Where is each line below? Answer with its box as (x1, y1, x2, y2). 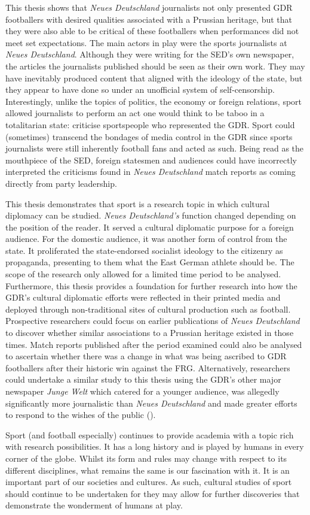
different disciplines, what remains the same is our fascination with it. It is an (5, 463, 290, 476)
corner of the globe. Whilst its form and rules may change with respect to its (5, 452, 287, 464)
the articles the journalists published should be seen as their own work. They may (5, 59, 305, 72)
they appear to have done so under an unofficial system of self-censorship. (5, 83, 275, 96)
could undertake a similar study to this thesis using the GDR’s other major (5, 373, 281, 386)
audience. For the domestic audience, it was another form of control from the (5, 232, 287, 245)
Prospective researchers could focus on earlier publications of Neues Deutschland (5, 314, 300, 327)
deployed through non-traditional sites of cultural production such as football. (5, 302, 291, 315)
